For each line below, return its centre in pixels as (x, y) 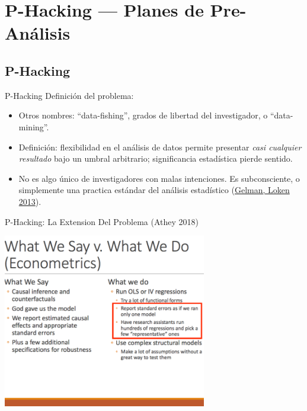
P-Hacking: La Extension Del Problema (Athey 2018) (102, 221)
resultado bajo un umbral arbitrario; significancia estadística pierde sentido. (156, 158)
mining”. (34, 126)
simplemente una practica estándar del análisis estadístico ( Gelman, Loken (154, 190)
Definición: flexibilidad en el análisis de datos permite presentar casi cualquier (160, 147)
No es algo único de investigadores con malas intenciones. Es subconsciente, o (159, 178)
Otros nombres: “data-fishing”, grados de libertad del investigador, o (143, 115)
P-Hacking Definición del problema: (69, 95)
